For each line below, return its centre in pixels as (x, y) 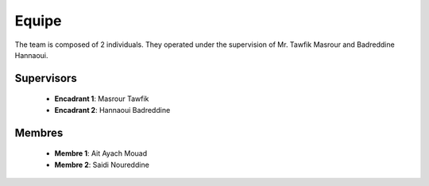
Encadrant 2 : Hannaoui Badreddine (112, 110)
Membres (39, 132)
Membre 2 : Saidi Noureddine (102, 165)
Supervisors (46, 78)
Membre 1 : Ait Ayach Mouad (100, 153)
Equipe (39, 21)
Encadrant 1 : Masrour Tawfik (102, 99)
